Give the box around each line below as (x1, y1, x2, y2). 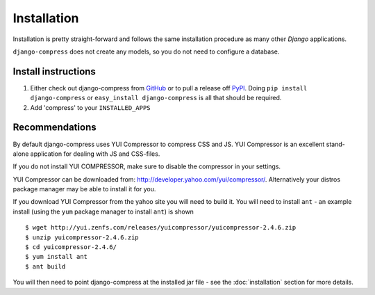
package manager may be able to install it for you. (12, 185, 156, 193)
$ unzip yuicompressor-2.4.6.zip (25, 233, 139, 241)
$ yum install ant (25, 253, 88, 261)
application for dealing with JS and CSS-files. (30, 150, 160, 158)
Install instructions (12, 65, 97, 77)
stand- (326, 140, 345, 148)
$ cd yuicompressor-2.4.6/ (25, 244, 117, 251)
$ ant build (25, 262, 66, 271)
